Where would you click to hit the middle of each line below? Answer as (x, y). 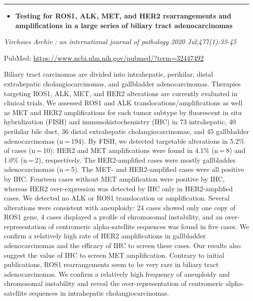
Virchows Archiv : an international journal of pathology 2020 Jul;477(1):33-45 (120, 42)
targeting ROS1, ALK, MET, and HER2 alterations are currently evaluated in (121, 93)
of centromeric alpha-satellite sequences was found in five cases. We (149, 226)
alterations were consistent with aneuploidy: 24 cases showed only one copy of (120, 207)
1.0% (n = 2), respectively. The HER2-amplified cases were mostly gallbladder (120, 159)
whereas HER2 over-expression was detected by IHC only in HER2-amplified (118, 188)
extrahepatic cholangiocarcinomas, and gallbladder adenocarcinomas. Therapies (122, 83)
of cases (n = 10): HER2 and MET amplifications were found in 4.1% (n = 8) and (125, 150)
